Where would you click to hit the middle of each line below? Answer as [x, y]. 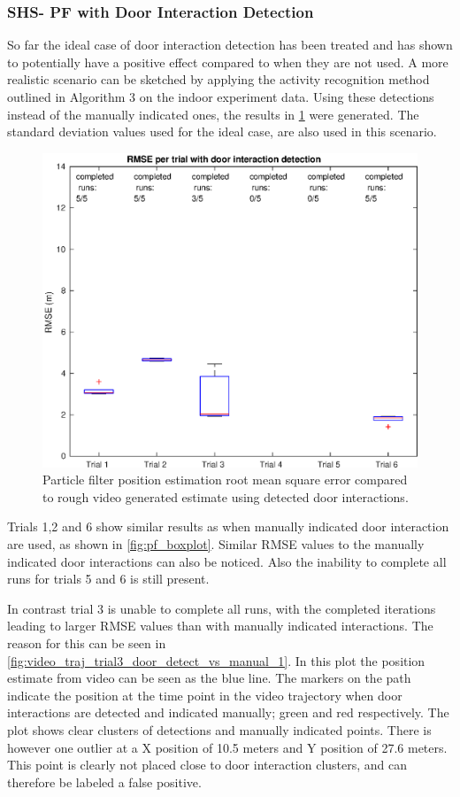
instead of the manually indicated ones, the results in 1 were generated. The [213, 114]
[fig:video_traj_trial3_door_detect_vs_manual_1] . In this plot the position [216, 660]
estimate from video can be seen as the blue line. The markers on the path [209, 678]
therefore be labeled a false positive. [104, 782]
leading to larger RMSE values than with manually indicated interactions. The [220, 626]
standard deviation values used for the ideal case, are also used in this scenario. [222, 132]
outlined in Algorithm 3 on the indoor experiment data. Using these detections [221, 97]
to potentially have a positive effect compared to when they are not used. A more [228, 62]
